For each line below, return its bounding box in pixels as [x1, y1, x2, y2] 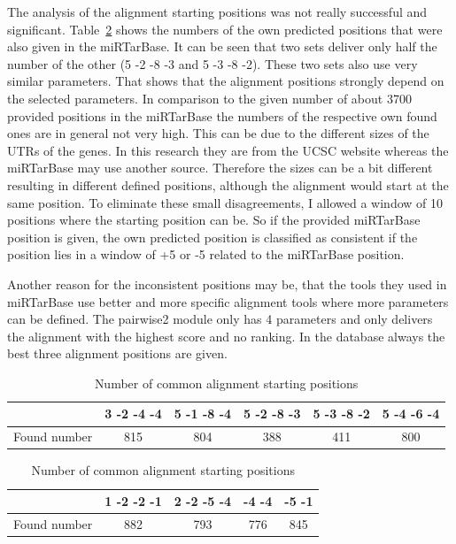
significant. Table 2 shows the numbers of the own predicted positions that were [7, 19, 443, 38]
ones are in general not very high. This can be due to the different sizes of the [7, 124, 429, 142]
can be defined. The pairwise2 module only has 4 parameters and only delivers [7, 310, 433, 328]
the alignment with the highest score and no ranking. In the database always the [7, 326, 445, 345]
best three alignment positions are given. [7, 344, 228, 363]
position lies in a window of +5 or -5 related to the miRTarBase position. [7, 245, 405, 264]
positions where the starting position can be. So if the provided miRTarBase [7, 211, 421, 229]
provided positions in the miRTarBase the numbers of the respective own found [7, 106, 437, 125]
